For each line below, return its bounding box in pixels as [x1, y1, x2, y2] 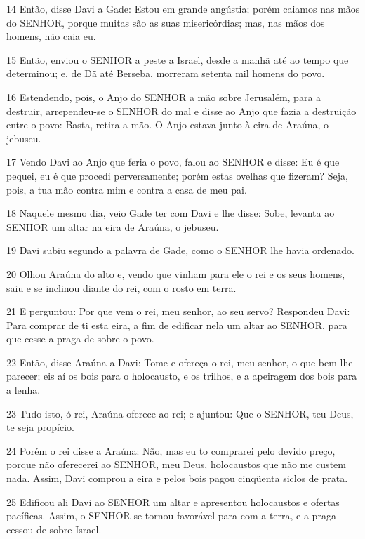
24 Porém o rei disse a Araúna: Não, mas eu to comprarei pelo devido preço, [6, 443, 336, 458]
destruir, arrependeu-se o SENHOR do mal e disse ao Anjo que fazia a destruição [6, 103, 357, 118]
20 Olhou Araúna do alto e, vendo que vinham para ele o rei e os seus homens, [6, 266, 345, 281]
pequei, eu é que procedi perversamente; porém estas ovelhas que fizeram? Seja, [6, 168, 348, 182]
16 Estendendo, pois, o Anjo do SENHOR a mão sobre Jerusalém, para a [6, 89, 321, 104]
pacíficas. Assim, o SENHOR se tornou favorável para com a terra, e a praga [6, 508, 336, 523]
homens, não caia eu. [6, 29, 96, 44]
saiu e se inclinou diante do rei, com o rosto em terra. [6, 280, 237, 295]
